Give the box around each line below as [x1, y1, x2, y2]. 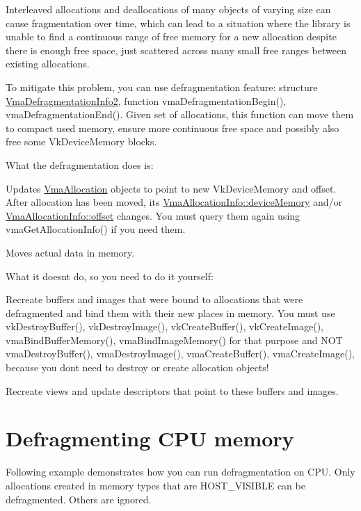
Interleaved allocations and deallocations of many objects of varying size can [6, 2, 331, 16]
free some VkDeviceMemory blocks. [6, 134, 157, 149]
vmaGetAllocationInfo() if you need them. [6, 222, 186, 236]
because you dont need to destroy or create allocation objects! [6, 360, 269, 375]
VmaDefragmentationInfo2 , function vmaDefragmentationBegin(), [6, 93, 287, 108]
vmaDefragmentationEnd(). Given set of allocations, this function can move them [6, 107, 354, 122]
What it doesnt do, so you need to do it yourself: [6, 268, 214, 283]
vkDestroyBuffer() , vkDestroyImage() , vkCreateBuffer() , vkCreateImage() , [6, 319, 323, 334]
